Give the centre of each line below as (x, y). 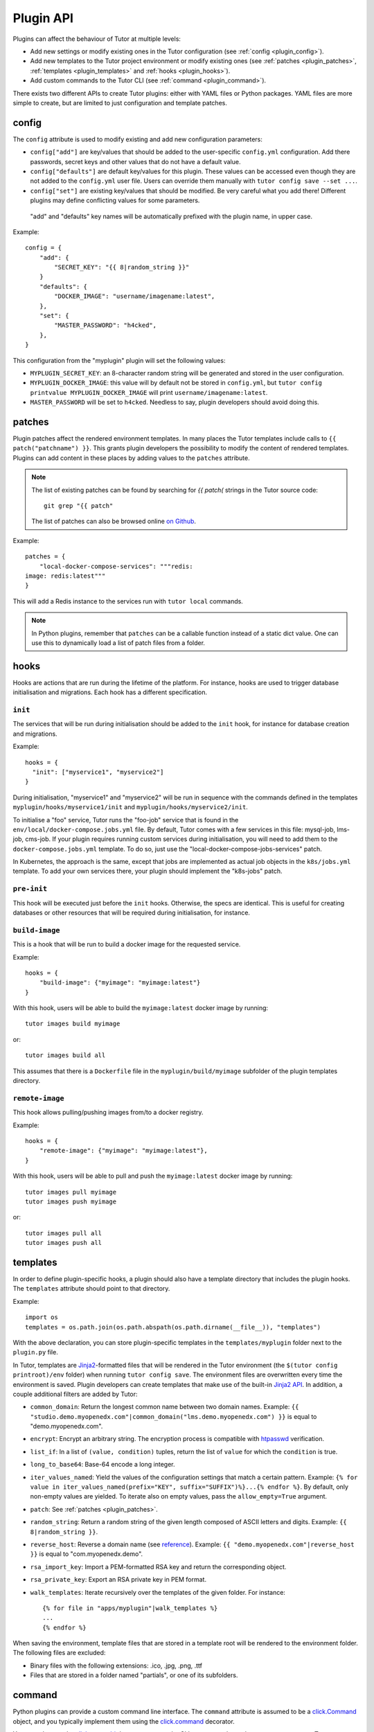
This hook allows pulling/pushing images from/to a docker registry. (108, 1113)
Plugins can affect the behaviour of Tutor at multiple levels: (97, 39)
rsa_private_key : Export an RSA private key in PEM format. (118, 1580)
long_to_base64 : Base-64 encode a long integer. (103, 1465)
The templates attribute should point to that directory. (91, 1289)
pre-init (30, 889)
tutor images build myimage (73, 1024)
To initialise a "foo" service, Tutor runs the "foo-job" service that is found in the (126, 820)
